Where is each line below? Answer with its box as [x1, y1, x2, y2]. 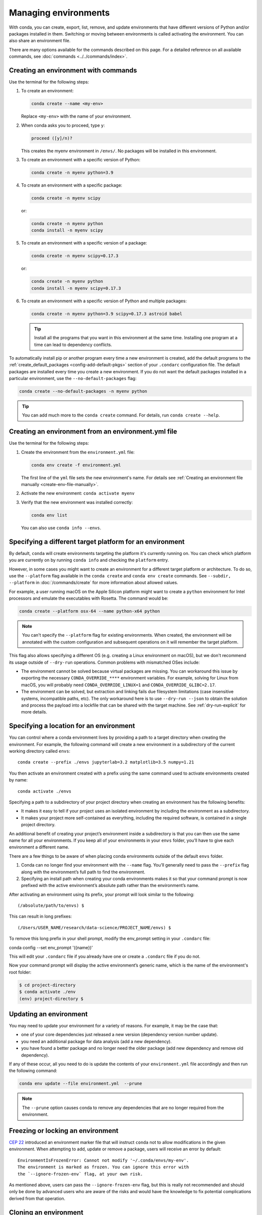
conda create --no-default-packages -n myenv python [19, 389, 147, 394]
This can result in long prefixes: [9, 914, 72, 920]
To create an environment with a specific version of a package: [21, 240, 147, 246]
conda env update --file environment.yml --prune [19, 1081, 143, 1086]
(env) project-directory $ [19, 996, 83, 1001]
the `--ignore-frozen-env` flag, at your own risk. [17, 1171, 143, 1177]
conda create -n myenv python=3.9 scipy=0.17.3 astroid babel [31, 311, 182, 316]
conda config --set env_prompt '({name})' [9, 944, 93, 950]
